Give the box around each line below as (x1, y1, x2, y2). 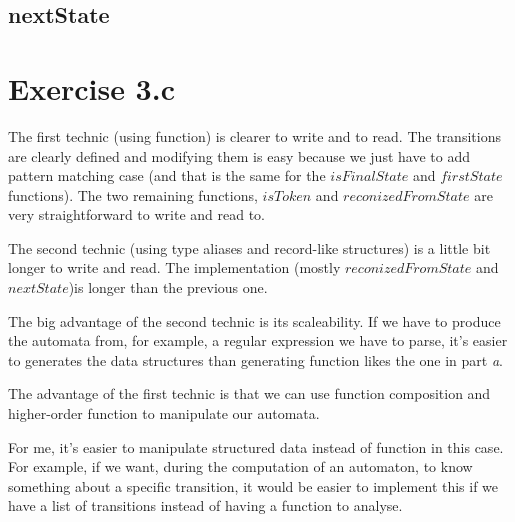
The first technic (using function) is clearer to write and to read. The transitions (8, 125, 501, 146)
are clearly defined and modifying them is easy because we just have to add (8, 145, 470, 166)
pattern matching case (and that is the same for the (8, 165, 326, 186)
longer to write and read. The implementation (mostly (8, 257, 341, 278)
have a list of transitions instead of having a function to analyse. (8, 495, 403, 516)
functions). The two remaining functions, (8, 184, 258, 205)
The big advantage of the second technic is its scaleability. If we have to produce (8, 310, 501, 331)
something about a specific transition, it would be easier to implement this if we (8, 475, 499, 496)
